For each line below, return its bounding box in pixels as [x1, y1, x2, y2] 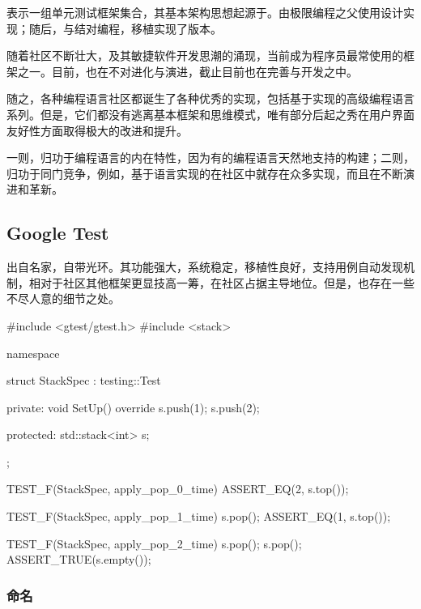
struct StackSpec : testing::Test [6, 372, 161, 389]
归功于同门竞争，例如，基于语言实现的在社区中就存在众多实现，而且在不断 [6, 164, 403, 181]
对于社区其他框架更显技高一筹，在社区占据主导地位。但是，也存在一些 [40, 274, 415, 291]
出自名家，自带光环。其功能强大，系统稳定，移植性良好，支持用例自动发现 [6, 258, 403, 275]
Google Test [6, 220, 109, 245]
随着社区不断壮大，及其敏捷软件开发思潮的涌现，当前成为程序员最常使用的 [6, 47, 403, 64]
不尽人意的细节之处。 [6, 290, 120, 307]
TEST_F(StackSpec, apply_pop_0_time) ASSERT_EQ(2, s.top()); [6, 480, 349, 497]
